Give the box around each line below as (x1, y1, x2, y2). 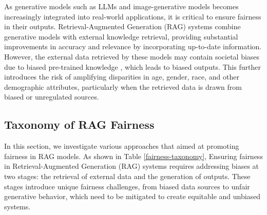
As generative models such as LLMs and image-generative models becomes (4, 1, 239, 11)
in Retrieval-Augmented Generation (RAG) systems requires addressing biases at (4, 161, 259, 171)
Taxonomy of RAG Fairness (4, 116, 155, 132)
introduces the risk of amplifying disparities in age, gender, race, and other (4, 71, 239, 82)
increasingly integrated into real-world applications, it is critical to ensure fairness (4, 11, 261, 22)
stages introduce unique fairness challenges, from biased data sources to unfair (4, 181, 250, 191)
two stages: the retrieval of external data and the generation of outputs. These (4, 170, 251, 181)
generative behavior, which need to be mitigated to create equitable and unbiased (4, 191, 261, 202)
